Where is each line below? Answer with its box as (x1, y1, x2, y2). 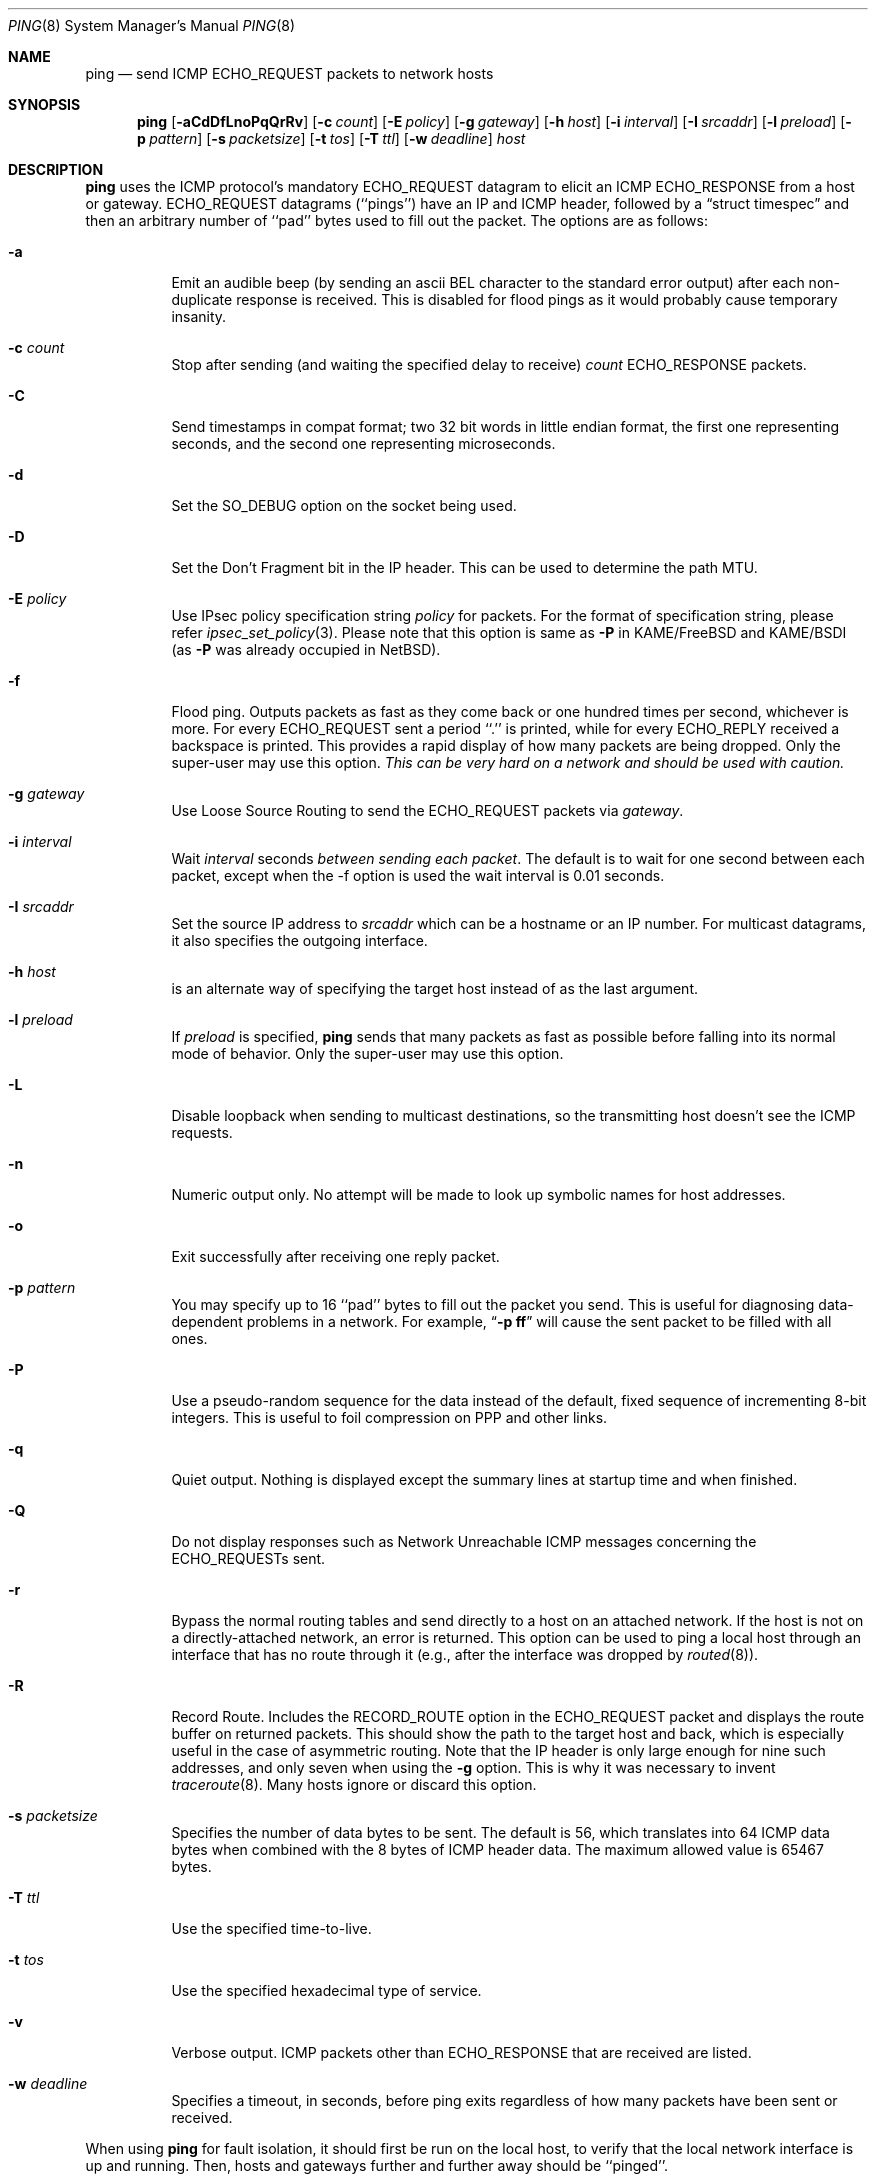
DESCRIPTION (8, 161, 104, 178)
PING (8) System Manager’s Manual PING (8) (8, 17, 296, 34)
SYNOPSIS (8, 96, 81, 113)
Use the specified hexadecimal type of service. (171, 1982, 482, 1999)
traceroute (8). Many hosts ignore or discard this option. (171, 1776, 537, 1793)
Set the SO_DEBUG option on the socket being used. (171, 497, 517, 514)
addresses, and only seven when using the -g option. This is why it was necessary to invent (171, 1759, 776, 1776)
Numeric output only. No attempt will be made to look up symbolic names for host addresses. (171, 1186, 786, 1203)
